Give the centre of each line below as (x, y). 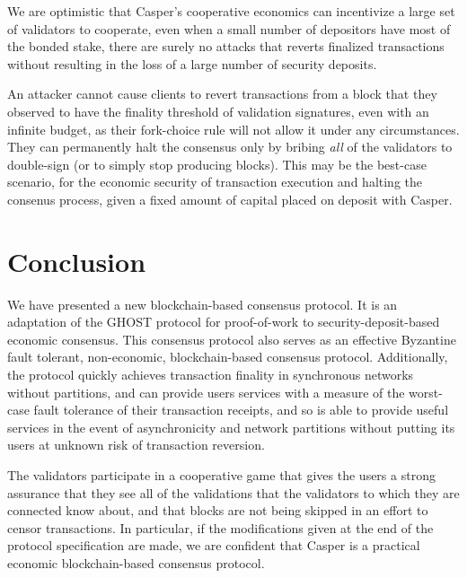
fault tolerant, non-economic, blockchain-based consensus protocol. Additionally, (228, 357)
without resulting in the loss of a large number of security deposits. (192, 63)
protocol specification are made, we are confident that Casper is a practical (214, 545)
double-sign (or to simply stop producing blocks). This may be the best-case (217, 164)
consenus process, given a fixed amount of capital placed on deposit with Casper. (230, 199)
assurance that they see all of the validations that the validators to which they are (233, 492)
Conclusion (77, 261)
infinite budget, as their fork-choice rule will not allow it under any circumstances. (233, 129)
